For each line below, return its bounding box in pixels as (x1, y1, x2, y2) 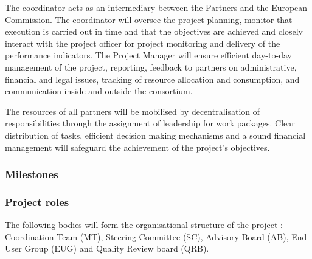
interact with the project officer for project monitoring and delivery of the (5, 36, 280, 49)
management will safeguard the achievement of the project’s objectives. (5, 140, 270, 153)
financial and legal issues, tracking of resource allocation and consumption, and (5, 72, 300, 85)
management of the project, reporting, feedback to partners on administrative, (5, 60, 297, 73)
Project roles (5, 194, 69, 209)
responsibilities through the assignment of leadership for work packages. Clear (5, 117, 295, 129)
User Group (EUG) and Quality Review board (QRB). (5, 242, 209, 255)
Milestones (5, 167, 58, 182)
